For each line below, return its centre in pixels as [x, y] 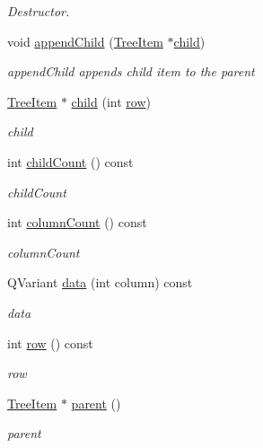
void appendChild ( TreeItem [85, 41]
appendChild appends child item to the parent [131, 71]
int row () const [50, 343]
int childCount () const [70, 161]
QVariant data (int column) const [100, 282]
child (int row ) [111, 101]
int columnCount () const [77, 222]
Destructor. [39, 11]
